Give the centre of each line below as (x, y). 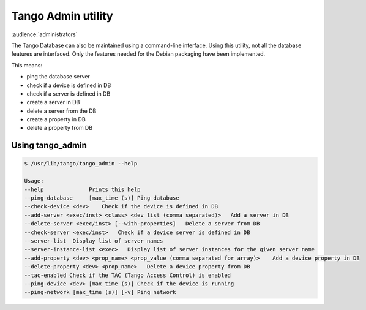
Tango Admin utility (62, 16)
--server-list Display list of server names (94, 241)
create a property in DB (56, 119)
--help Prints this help (82, 189)
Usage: (34, 181)
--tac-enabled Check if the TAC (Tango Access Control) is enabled (128, 275)
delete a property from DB (60, 128)
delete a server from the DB (62, 111)
